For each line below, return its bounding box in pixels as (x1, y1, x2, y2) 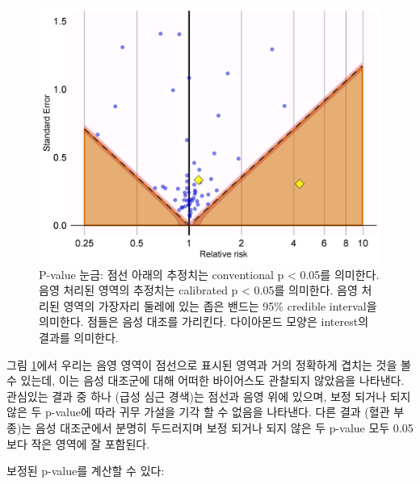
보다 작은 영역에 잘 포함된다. (6, 435, 150, 452)
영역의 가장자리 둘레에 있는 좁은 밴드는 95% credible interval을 (63, 297, 377, 314)
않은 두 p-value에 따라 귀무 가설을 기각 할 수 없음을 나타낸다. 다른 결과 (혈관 (6, 403, 390, 420)
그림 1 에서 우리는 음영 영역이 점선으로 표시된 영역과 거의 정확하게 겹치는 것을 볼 (6, 356, 411, 373)
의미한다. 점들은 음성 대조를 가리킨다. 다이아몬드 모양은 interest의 (39, 313, 369, 330)
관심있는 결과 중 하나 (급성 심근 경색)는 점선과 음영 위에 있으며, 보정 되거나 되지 (6, 387, 411, 404)
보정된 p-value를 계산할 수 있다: (6, 462, 165, 479)
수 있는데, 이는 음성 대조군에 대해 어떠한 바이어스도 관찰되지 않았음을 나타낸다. (6, 372, 405, 389)
